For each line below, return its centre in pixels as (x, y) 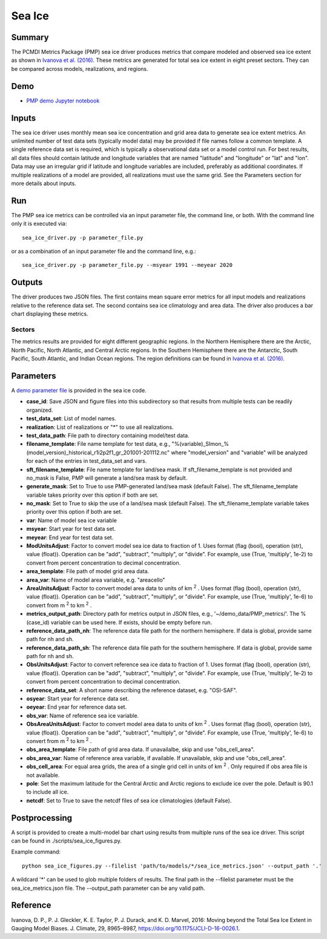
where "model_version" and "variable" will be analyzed (239, 453)
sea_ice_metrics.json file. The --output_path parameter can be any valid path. (108, 888)
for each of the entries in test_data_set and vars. (87, 461)
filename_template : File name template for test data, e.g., (98, 444)
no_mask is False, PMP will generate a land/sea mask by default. (107, 478)
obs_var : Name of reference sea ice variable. (83, 715)
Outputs (27, 282)
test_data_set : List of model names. (71, 419)
